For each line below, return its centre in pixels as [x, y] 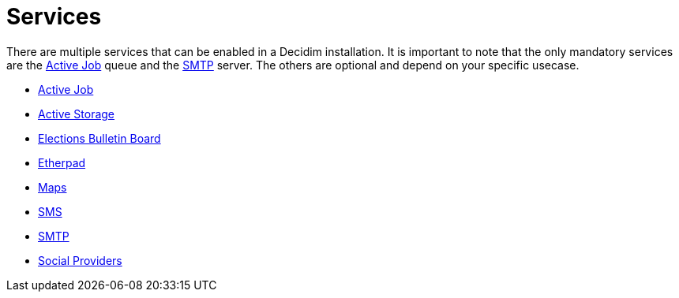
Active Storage [77, 114]
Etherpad [62, 162]
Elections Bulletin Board [99, 138]
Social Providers [80, 260]
